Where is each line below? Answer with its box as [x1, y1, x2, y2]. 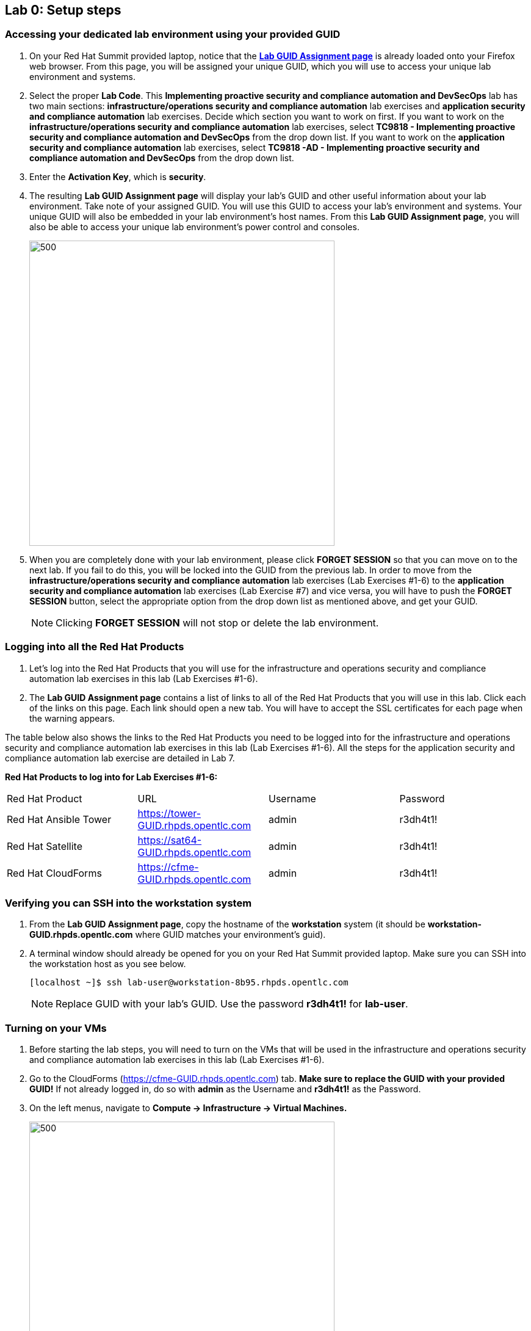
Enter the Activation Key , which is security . [29, 171, 206, 182]
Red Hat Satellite [7, 840, 82, 852]
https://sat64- [137, 833, 202, 846]
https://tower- [137, 807, 201, 819]
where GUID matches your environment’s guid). [135, 929, 326, 940]
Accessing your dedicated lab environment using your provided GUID [5, 28, 341, 41]
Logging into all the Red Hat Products [5, 640, 184, 653]
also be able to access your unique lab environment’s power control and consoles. [29, 221, 359, 232]
